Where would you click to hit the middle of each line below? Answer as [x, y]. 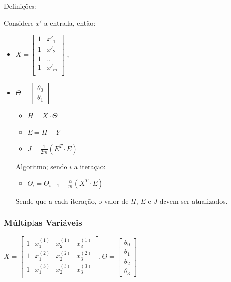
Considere [19, 22]
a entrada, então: [70, 22]
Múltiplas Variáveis [43, 223]
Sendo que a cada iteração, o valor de [72, 200]
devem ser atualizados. [193, 200]
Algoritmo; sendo [41, 166]
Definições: [20, 6]
